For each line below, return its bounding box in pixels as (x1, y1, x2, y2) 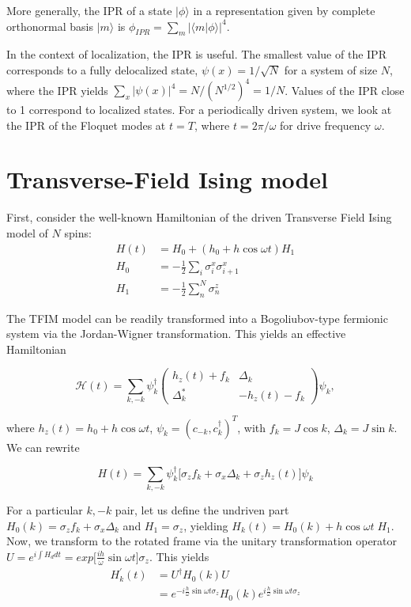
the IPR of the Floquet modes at (6, 116, 166, 133)
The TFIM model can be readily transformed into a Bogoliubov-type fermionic (6, 309, 388, 326)
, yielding (183, 517, 228, 533)
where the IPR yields (6, 82, 108, 98)
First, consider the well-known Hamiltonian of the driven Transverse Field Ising (6, 209, 392, 226)
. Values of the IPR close (285, 82, 405, 98)
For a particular (6, 501, 83, 518)
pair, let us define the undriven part (115, 501, 289, 518)
